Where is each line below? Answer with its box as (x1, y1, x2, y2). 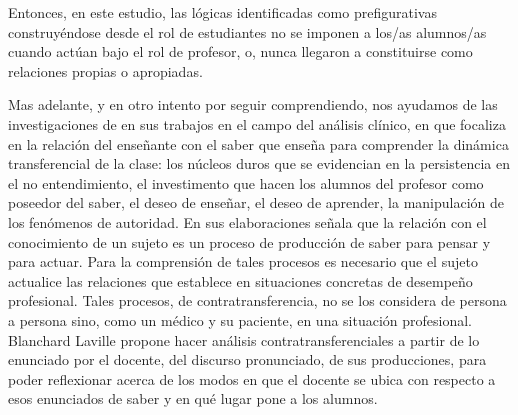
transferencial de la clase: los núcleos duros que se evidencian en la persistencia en (8, 153, 510, 174)
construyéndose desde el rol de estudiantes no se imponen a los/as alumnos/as (8, 21, 487, 42)
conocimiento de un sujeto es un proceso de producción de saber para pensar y (8, 231, 491, 252)
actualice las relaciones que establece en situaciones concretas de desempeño (8, 270, 473, 291)
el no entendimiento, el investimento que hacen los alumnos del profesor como (8, 172, 484, 193)
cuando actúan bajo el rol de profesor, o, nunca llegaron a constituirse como (8, 41, 473, 62)
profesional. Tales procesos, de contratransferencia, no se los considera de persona (8, 290, 507, 311)
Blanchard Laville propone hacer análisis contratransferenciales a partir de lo (8, 329, 480, 350)
